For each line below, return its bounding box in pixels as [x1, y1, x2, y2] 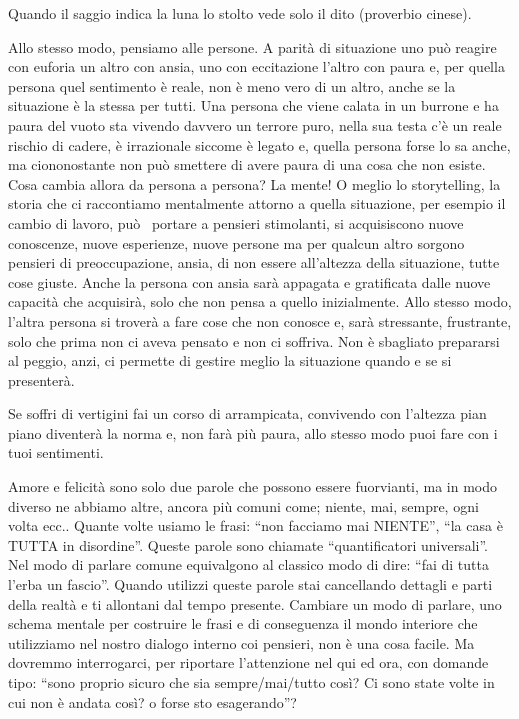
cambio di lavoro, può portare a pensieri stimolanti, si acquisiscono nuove [8, 212, 464, 233]
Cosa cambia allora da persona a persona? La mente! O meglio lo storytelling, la [8, 173, 501, 194]
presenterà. [8, 369, 75, 390]
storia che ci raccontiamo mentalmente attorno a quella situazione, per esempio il [8, 193, 506, 214]
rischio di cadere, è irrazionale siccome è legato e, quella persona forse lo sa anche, [8, 134, 511, 155]
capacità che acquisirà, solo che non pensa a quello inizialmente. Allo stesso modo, [8, 291, 512, 312]
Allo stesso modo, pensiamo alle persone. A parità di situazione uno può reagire [8, 36, 497, 57]
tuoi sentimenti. [8, 442, 104, 463]
